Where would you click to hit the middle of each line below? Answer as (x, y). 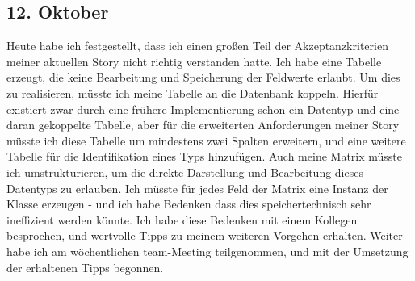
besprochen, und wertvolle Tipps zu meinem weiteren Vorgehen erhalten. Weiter (205, 235)
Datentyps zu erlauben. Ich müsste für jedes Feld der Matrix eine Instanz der (197, 188)
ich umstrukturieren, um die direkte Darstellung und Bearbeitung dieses (185, 172)
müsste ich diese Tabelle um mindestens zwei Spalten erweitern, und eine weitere (206, 140)
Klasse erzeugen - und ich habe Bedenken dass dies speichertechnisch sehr (189, 204)
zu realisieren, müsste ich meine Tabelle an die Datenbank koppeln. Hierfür (193, 92)
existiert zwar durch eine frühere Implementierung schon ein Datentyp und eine (203, 109)
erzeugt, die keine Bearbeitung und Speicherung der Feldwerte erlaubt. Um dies (203, 77)
